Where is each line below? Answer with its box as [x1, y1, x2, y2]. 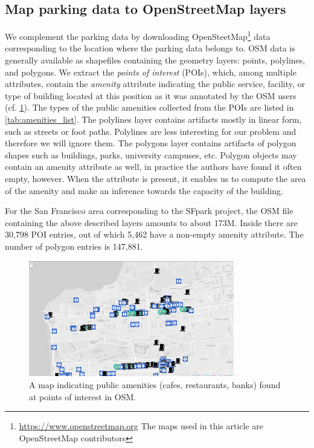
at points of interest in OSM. [29, 390, 136, 403]
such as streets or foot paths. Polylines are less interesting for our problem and [5, 125, 296, 137]
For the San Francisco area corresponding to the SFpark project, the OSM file [5, 204, 293, 217]
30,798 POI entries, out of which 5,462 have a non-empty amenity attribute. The [5, 228, 304, 241]
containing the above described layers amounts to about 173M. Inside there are [5, 216, 298, 229]
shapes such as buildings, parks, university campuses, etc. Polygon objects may [5, 148, 297, 161]
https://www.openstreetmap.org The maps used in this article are [19, 420, 263, 432]
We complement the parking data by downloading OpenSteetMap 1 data [5, 28, 271, 42]
